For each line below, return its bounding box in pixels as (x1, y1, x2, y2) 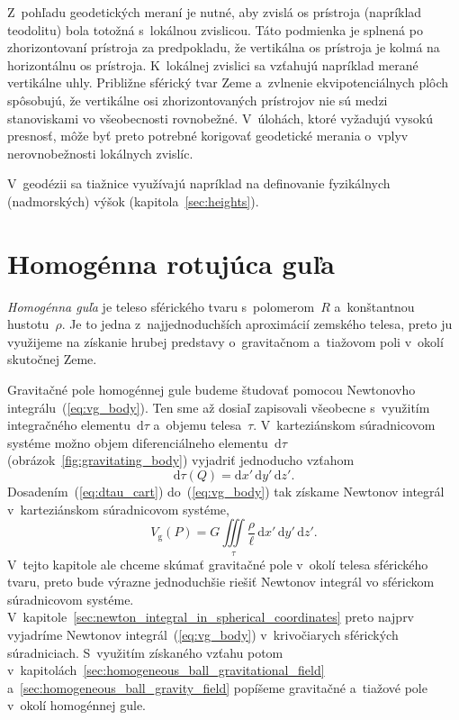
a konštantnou (334, 296, 415, 315)
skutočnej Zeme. (7, 350, 97, 369)
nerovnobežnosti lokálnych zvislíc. (7, 143, 193, 162)
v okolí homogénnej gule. (7, 696, 147, 715)
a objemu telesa (153, 415, 242, 434)
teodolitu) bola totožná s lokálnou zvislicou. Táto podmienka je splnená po (7, 20, 423, 39)
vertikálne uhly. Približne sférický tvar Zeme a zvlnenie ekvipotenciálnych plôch (7, 73, 449, 92)
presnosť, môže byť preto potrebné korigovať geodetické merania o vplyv (7, 126, 409, 145)
